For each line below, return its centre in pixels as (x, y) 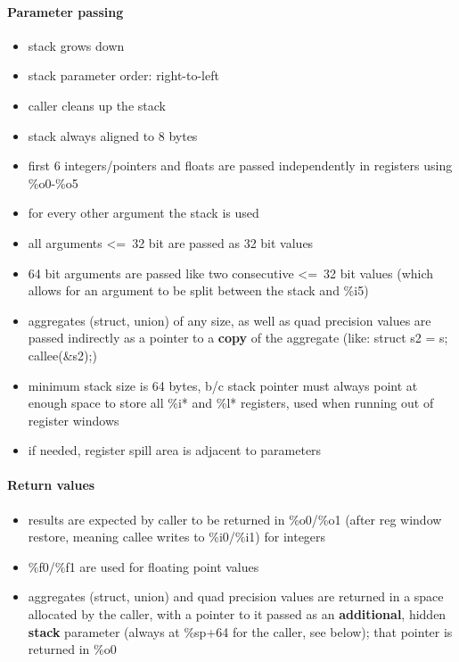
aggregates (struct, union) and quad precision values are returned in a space (236, 596)
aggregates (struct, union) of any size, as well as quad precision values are (229, 320)
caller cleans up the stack (97, 105)
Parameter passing (66, 11)
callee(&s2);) (62, 355)
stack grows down (76, 45)
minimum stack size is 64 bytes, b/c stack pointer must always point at (223, 385)
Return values (51, 485)
